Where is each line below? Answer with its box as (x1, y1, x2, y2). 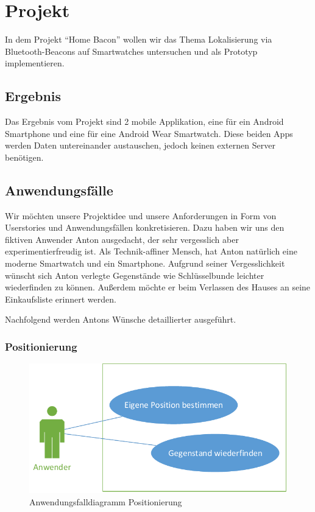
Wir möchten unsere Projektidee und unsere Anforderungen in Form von (5, 209, 277, 222)
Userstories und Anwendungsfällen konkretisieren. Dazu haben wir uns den (5, 221, 285, 234)
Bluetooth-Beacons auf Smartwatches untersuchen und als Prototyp (5, 44, 258, 57)
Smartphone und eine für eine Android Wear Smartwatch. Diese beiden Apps (5, 127, 293, 139)
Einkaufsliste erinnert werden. (5, 292, 116, 305)
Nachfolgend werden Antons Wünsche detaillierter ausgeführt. (5, 313, 236, 326)
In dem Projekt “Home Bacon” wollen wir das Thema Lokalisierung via (5, 33, 272, 46)
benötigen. (5, 150, 44, 163)
